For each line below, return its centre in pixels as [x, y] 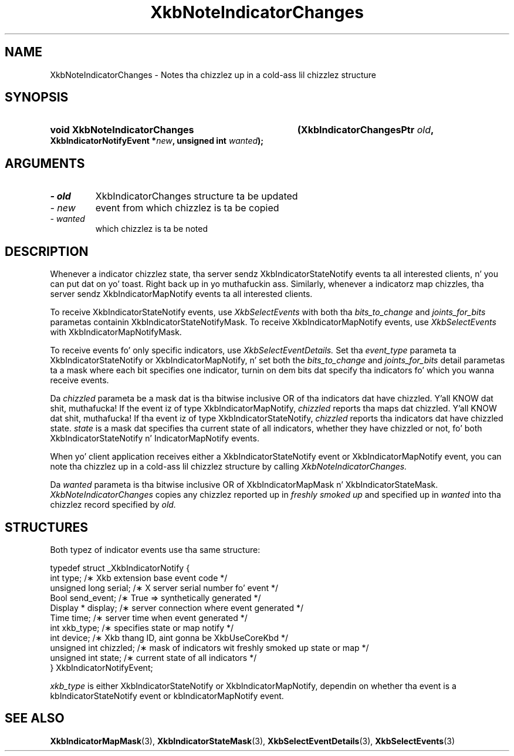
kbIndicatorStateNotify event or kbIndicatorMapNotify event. [167, 696]
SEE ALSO [35, 718]
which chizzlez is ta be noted [151, 229]
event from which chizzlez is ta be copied [187, 208]
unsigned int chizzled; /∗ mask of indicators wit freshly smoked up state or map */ [209, 647]
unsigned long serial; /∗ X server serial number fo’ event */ [164, 588]
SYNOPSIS [37, 97]
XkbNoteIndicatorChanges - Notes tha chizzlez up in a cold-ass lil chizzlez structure [213, 75]
